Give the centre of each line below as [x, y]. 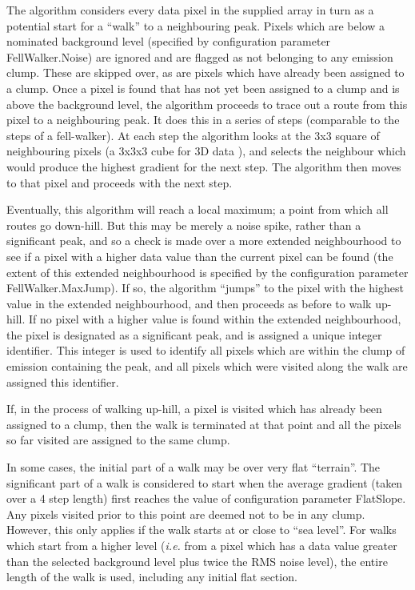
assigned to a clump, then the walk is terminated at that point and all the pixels [204, 424]
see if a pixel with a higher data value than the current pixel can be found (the [200, 256]
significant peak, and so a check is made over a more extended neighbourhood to [204, 241]
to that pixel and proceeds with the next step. [120, 182]
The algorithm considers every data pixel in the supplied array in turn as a [190, 10]
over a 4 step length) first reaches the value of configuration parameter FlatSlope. [206, 498]
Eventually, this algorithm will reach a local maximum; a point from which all [198, 209]
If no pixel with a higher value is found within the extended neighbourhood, [215, 319]
